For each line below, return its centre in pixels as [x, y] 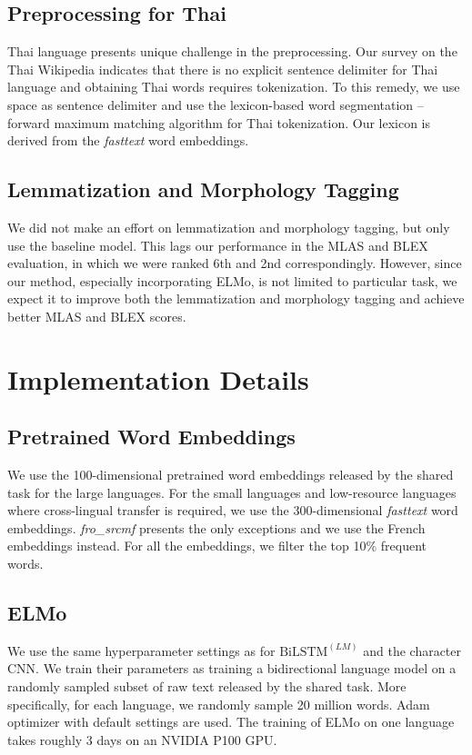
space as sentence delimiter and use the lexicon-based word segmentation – [216, 104]
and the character [412, 650]
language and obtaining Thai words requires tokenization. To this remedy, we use [234, 87]
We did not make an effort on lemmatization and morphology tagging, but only [229, 227]
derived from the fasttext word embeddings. [128, 140]
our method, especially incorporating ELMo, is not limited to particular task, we [232, 280]
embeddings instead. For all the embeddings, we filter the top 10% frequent [217, 546]
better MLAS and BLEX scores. [97, 316]
